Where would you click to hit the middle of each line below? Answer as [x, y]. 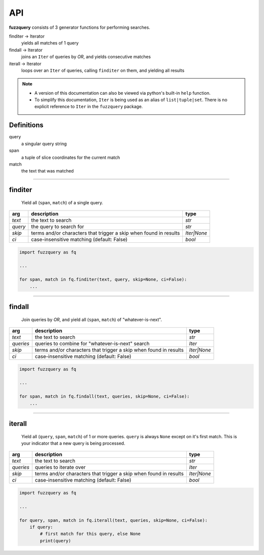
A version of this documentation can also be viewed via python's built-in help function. [122, 93]
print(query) [55, 541]
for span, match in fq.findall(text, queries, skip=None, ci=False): [104, 396]
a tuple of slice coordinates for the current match [71, 157]
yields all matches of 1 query [50, 43]
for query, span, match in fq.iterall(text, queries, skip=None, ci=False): [113, 520]
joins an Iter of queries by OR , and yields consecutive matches [86, 57]
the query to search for [57, 227]
